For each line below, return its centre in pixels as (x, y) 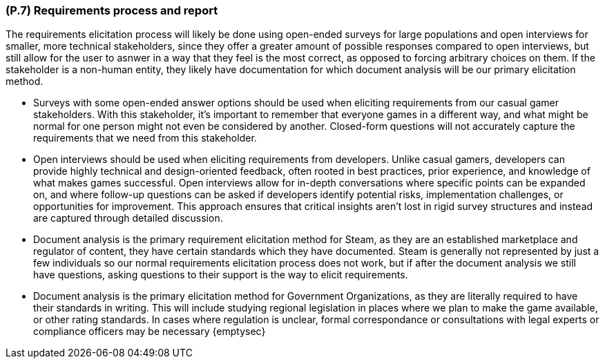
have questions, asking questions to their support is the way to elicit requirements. (221, 275)
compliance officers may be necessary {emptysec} (150, 332)
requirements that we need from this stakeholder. (145, 138)
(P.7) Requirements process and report (112, 10)
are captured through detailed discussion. (128, 218)
